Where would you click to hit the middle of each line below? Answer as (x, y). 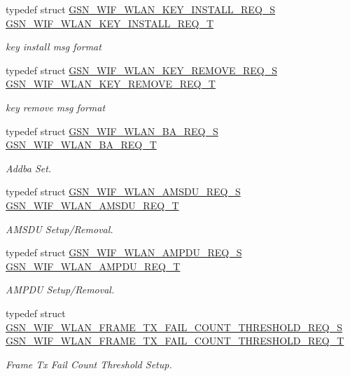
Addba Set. (29, 168)
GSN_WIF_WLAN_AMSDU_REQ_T (92, 205)
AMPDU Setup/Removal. (60, 290)
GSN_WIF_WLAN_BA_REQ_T (81, 145)
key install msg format (54, 47)
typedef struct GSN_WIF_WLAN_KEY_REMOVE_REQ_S (141, 70)
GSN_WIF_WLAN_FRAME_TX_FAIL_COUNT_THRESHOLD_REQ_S (174, 327)
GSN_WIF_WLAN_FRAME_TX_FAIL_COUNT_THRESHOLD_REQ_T (175, 341)
